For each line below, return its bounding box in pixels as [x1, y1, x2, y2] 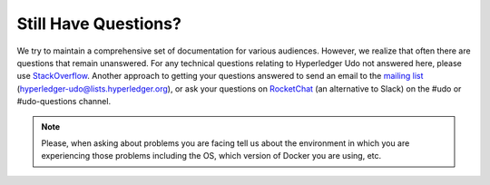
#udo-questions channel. [16, 96, 112, 107]
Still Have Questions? [16, 14, 181, 34]
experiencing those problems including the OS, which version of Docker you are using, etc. [41, 151, 382, 161]
